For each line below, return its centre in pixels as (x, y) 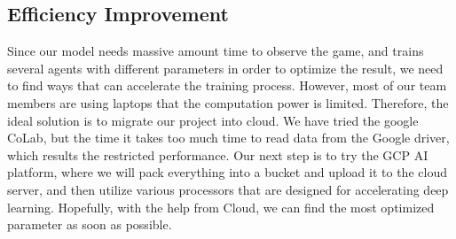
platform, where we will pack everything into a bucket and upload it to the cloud (227, 172)
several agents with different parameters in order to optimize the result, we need (225, 68)
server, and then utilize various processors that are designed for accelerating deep (228, 189)
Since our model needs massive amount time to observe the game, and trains (216, 51)
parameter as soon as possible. (90, 224)
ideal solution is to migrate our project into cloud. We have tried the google (213, 120)
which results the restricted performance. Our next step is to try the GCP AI (218, 154)
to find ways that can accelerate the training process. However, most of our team (227, 85)
